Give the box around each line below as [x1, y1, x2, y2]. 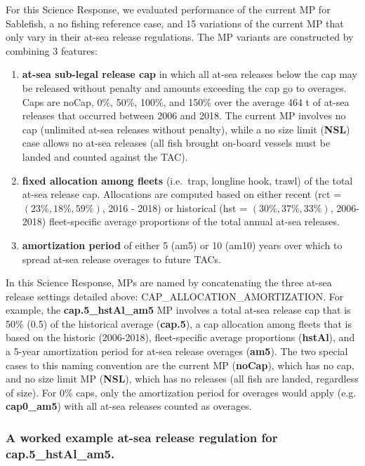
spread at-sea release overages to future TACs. [22, 251, 222, 266]
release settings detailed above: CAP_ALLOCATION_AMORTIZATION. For [6, 288, 344, 303]
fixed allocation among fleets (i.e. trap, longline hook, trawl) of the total [22, 173, 353, 187]
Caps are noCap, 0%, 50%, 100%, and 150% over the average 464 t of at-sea [22, 94, 350, 109]
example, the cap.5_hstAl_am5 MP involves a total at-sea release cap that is [6, 302, 351, 317]
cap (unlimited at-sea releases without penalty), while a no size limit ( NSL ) [22, 121, 350, 136]
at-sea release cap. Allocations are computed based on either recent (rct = [22, 187, 342, 201]
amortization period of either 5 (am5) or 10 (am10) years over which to [22, 237, 343, 252]
